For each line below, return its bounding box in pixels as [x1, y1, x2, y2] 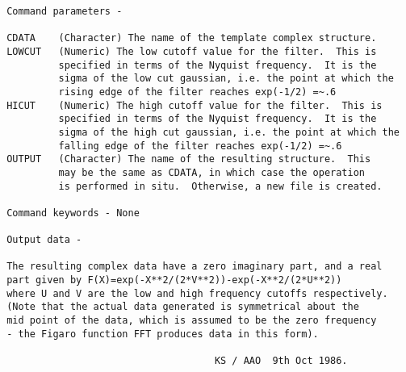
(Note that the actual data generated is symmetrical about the [6, 301, 359, 313]
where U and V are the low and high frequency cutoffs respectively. [6, 287, 388, 299]
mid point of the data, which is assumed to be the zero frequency [6, 315, 377, 327]
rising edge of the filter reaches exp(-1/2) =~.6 [58, 86, 337, 98]
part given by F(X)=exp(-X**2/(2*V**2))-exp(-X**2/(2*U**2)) [6, 274, 342, 286]
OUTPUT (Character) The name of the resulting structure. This [6, 153, 371, 165]
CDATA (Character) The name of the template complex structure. [6, 32, 377, 44]
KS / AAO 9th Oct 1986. [214, 355, 348, 367]
